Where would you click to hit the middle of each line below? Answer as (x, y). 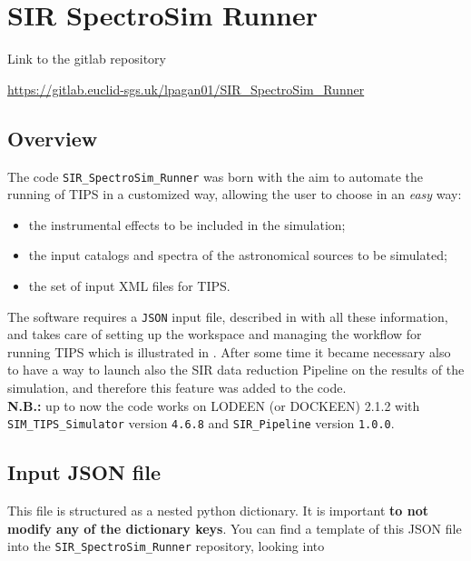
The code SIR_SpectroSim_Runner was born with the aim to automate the (216, 176)
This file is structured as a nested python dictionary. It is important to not (218, 511)
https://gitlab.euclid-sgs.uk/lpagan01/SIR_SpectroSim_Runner (186, 89)
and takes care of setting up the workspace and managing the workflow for (215, 334)
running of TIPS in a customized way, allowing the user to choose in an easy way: (235, 194)
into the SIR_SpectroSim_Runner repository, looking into (166, 546)
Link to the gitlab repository (87, 59)
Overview (53, 138)
